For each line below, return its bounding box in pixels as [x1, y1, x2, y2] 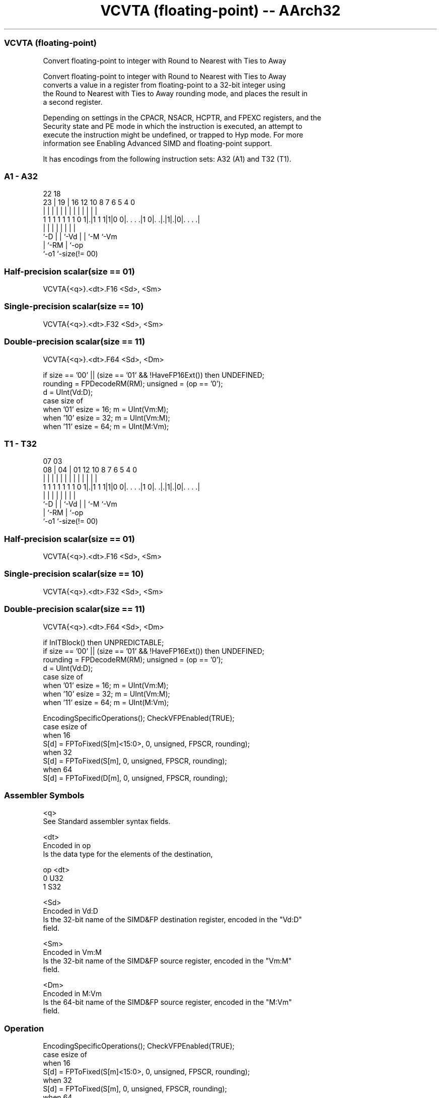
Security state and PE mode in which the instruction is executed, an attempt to [43, 121, 303, 130]
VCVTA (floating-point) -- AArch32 [100, 2, 341, 19]
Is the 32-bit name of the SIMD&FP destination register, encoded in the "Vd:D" [43, 915, 302, 924]
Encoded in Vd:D [43, 907, 98, 916]
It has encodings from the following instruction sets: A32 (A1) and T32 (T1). [43, 154, 291, 163]
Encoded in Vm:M [43, 948, 102, 957]
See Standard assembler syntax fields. [43, 817, 171, 826]
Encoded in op [43, 841, 91, 850]
